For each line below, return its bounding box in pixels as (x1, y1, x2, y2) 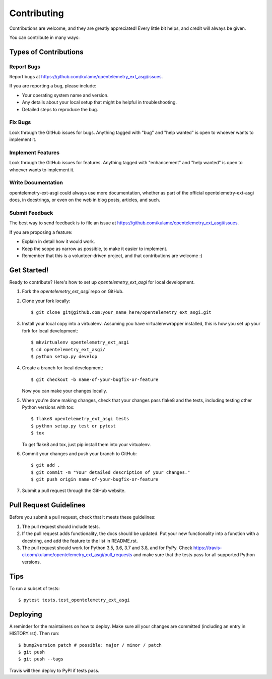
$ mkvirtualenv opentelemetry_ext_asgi (31, 339, 129, 346)
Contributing (9, 8, 64, 19)
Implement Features (9, 149, 60, 156)
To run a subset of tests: (9, 585, 60, 591)
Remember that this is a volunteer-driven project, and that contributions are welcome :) (22, 253, 202, 259)
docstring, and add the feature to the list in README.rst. (22, 538, 138, 544)
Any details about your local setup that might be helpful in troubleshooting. (22, 99, 177, 106)
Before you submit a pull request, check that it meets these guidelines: (9, 514, 156, 520)
